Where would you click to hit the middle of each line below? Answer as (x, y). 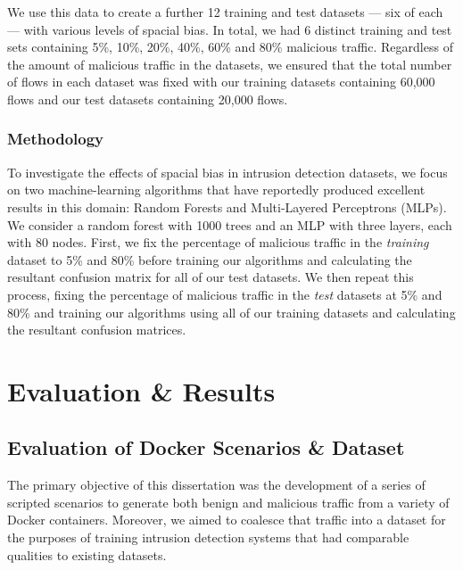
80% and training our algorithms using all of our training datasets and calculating (231, 312)
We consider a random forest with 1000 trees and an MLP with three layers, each (230, 224)
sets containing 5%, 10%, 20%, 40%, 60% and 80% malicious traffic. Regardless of (230, 47)
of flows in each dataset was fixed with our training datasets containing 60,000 (221, 82)
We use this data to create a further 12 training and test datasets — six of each (225, 12)
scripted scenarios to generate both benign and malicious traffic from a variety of (228, 502)
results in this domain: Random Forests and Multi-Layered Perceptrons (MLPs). (227, 207)
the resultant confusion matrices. (97, 330)
